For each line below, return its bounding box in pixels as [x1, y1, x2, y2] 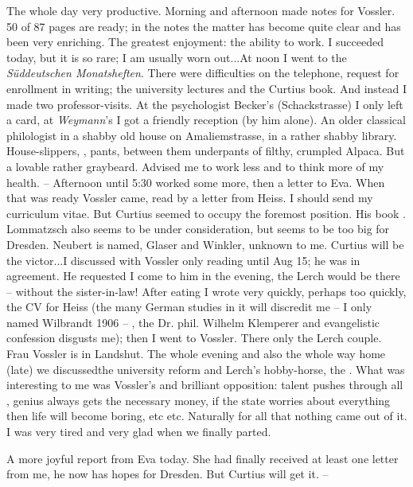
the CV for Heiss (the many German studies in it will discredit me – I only [6, 298, 372, 315]
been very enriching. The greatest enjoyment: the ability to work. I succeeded [6, 33, 384, 50]
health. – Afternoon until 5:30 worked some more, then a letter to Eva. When [6, 173, 385, 190]
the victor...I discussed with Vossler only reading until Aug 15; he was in [6, 251, 360, 268]
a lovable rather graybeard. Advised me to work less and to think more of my [6, 158, 384, 174]
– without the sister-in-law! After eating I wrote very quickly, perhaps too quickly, [6, 282, 407, 299]
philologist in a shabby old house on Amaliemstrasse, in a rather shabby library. [6, 127, 397, 143]
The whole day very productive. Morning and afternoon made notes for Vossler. [6, 2, 395, 18]
